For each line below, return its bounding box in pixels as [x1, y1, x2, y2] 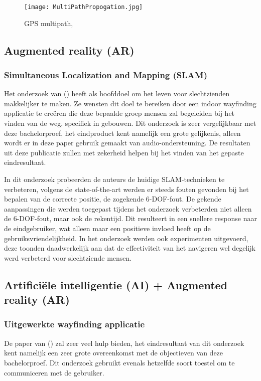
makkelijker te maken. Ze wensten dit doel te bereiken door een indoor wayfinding [4, 98, 256, 108]
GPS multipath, [24, 18, 73, 28]
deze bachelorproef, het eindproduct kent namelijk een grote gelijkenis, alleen [4, 127, 241, 138]
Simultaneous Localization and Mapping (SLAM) [4, 68, 207, 81]
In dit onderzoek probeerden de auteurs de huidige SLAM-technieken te [4, 174, 225, 184]
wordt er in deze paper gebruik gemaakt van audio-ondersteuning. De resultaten [4, 137, 250, 148]
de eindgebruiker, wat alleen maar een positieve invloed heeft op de [4, 223, 211, 233]
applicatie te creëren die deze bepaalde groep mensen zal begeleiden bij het [4, 108, 235, 118]
